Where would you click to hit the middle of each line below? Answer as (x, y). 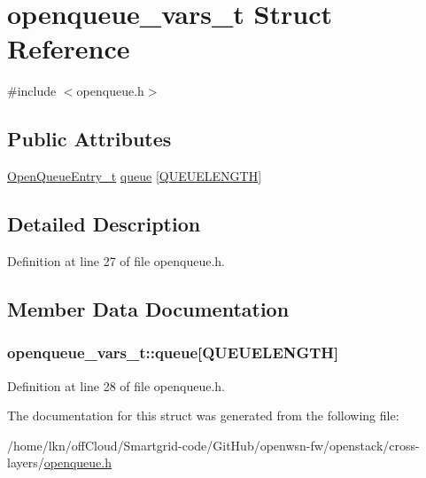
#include (32, 91)
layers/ (26, 462)
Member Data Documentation (148, 308)
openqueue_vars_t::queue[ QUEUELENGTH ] (173, 353)
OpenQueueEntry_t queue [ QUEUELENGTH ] (135, 176)
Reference (69, 48)
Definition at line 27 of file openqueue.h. (116, 260)
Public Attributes (89, 139)
